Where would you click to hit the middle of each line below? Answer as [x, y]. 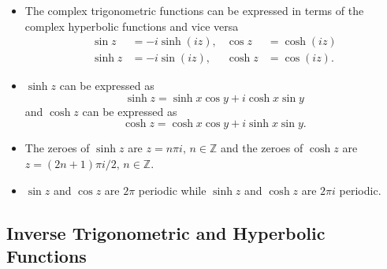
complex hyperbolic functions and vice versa [132, 26]
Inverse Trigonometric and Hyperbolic [166, 232]
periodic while [172, 190]
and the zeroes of [262, 148]
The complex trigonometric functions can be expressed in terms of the [194, 10]
